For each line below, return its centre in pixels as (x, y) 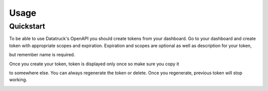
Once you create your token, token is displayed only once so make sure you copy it (94, 64)
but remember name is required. (42, 55)
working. (18, 80)
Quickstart (27, 26)
